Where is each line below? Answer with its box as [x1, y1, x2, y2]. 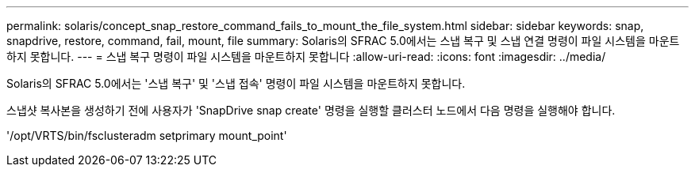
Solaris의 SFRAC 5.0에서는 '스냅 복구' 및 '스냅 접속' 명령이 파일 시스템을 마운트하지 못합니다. [6, 77, 466, 90]
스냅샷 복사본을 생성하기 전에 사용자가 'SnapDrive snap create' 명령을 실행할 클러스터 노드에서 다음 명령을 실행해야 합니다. [6, 103, 616, 117]
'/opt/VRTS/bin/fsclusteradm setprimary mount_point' [6, 129, 287, 142]
